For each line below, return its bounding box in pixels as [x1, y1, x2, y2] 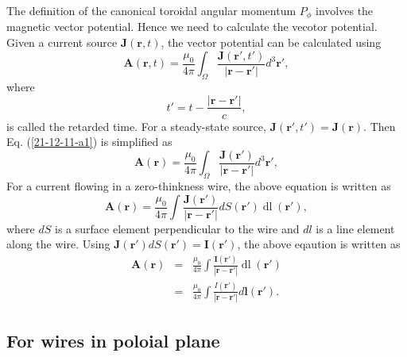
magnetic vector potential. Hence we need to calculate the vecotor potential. [6, 18, 378, 35]
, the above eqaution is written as [237, 236, 401, 252]
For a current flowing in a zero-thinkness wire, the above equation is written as [6, 178, 391, 194]
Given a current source [6, 34, 118, 51]
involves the [316, 2, 374, 18]
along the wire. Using [6, 236, 110, 252]
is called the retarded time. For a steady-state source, [6, 117, 266, 134]
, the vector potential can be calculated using [161, 34, 382, 51]
